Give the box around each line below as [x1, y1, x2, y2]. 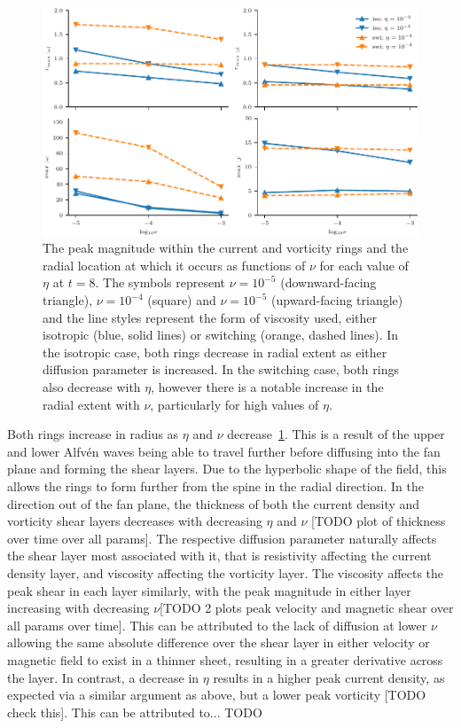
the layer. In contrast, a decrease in [7, 668, 199, 686]
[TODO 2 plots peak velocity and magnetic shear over [160, 599, 454, 617]
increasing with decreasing [7, 599, 150, 617]
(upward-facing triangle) [271, 291, 403, 309]
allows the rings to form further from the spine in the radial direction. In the [7, 477, 424, 496]
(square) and [147, 291, 216, 309]
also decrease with [43, 378, 141, 396]
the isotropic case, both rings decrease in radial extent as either [43, 342, 387, 361]
